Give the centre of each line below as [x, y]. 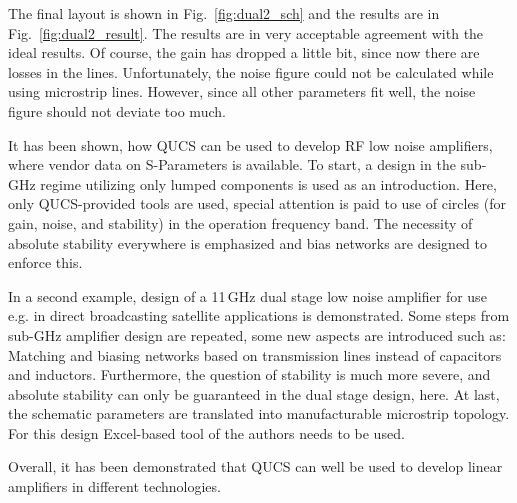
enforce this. [45, 262]
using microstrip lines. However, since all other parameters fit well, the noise [242, 91]
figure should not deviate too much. [117, 110]
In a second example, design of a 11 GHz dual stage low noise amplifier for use [247, 295]
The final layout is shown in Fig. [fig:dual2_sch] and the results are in [224, 13]
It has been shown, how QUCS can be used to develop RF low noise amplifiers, [250, 144]
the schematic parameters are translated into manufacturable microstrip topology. [259, 413]
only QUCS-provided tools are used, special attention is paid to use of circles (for [257, 203]
